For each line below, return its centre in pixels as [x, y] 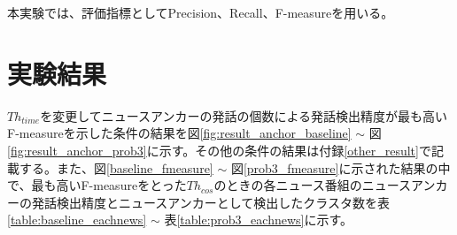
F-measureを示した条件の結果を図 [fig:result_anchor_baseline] [179, 133]
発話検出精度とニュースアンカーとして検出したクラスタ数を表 [211, 202]
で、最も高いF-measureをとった [97, 185]
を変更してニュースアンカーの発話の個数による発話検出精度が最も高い [244, 115]
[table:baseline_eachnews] [77, 220]
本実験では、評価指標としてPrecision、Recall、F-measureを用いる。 [201, 12]
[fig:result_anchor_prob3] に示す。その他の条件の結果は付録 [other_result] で [219, 150]
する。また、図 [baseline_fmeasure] [116, 167]
